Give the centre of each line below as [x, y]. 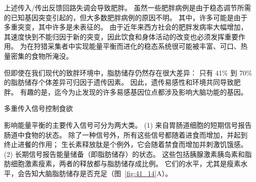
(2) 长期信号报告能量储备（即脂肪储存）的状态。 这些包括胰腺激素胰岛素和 [125, 154]
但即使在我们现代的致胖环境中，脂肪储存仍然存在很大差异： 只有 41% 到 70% [128, 72]
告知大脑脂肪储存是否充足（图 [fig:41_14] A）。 [98, 173]
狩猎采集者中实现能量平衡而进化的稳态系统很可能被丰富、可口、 [137, 46]
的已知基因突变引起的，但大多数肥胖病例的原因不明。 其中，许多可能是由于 [126, 17]
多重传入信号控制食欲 [38, 108]
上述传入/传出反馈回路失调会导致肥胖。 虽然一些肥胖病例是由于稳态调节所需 [128, 7]
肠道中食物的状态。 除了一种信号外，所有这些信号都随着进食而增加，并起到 [126, 134]
